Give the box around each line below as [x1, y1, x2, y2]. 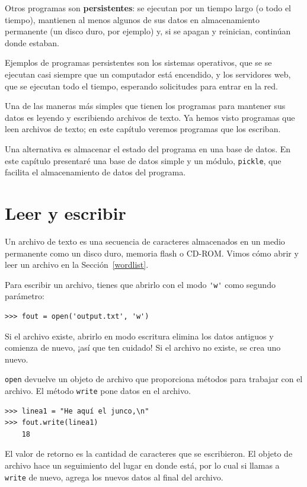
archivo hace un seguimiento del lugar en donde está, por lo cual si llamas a [5, 459, 280, 471]
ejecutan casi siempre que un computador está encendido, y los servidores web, [5, 68, 291, 80]
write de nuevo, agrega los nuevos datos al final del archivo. [5, 470, 223, 483]
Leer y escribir [5, 200, 126, 225]
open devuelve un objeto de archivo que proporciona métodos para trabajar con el [5, 373, 303, 385]
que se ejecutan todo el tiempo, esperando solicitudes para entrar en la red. [5, 79, 278, 92]
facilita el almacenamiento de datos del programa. [5, 166, 186, 178]
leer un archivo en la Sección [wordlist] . [5, 258, 149, 271]
